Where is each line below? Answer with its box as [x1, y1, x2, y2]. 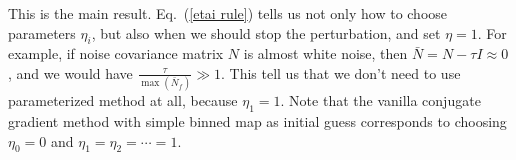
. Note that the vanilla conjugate [280, 90, 481, 111]
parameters [8, 22, 76, 43]
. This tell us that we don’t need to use [221, 62, 461, 83]
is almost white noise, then [243, 43, 408, 64]
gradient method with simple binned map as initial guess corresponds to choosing [8, 111, 507, 132]
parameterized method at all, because [8, 90, 238, 111]
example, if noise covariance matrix [8, 43, 224, 64]
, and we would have [8, 62, 133, 83]
